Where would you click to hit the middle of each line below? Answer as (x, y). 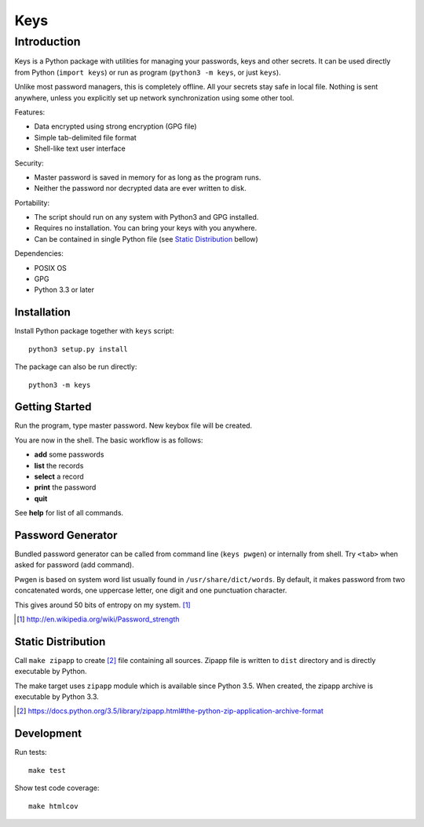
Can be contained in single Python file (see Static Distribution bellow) (146, 239)
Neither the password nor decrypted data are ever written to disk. (140, 188)
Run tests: (31, 752)
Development (48, 734)
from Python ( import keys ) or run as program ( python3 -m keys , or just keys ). (148, 72)
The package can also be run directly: (76, 367)
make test (47, 770)
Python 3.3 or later (64, 290)
